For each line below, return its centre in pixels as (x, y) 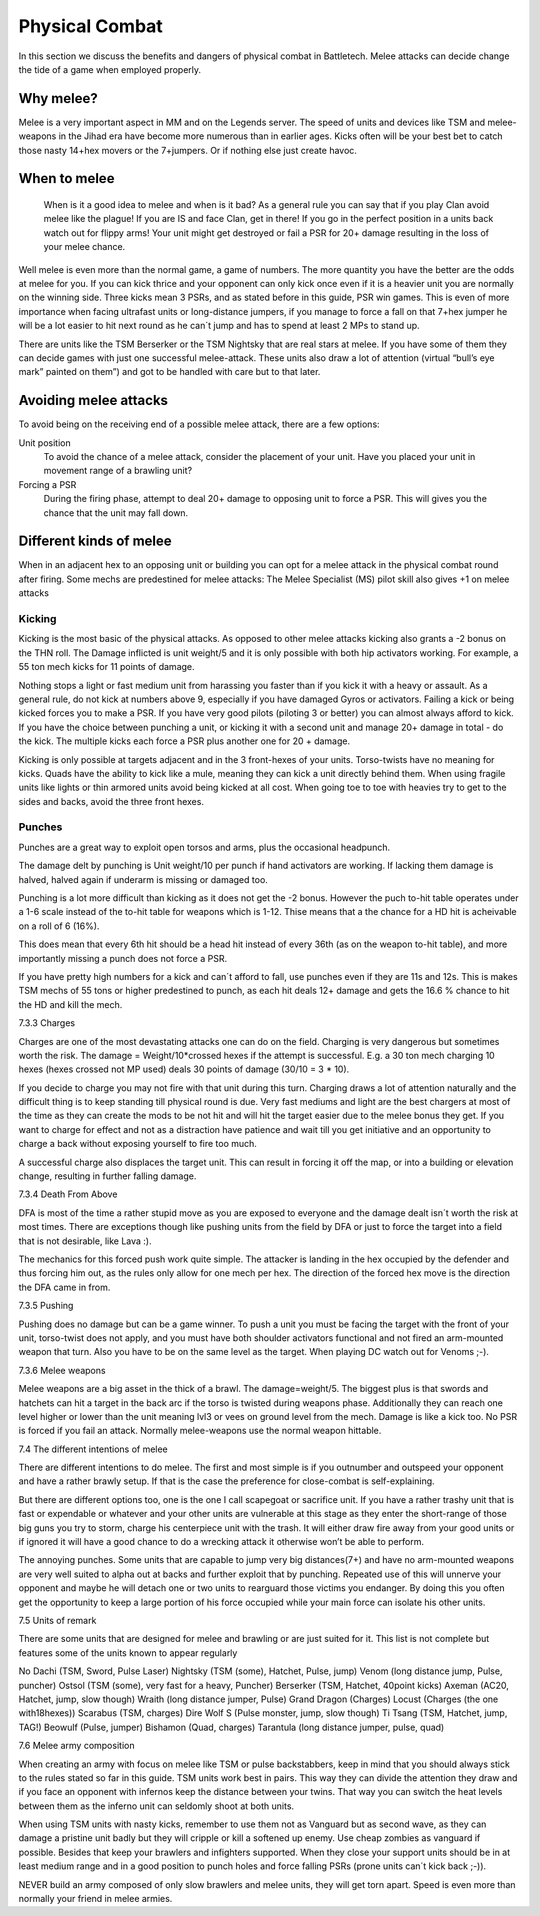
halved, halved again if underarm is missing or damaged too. (143, 879)
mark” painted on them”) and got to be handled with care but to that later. (169, 372)
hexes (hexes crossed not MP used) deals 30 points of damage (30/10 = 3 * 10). (184, 1069)
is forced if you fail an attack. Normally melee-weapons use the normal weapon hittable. (200, 1431)
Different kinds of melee (95, 541)
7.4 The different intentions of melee (93, 1449)
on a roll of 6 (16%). (59, 926)
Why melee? (58, 98)
